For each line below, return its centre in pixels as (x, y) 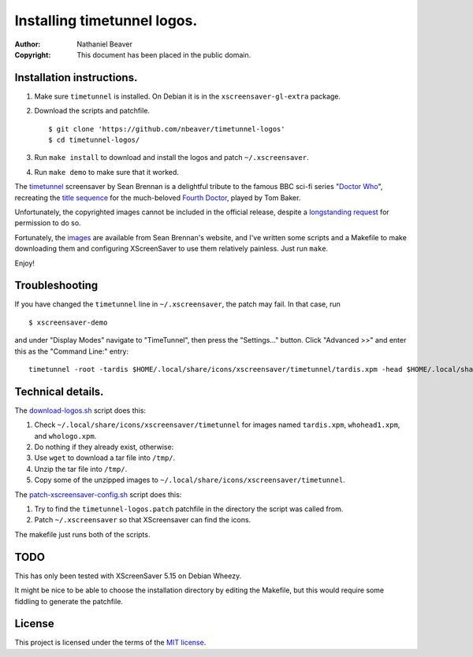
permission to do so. (48, 223)
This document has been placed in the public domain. (164, 54)
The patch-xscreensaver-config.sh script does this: (98, 494)
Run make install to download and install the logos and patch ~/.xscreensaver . (171, 158)
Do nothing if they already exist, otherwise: (104, 447)
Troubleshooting (56, 286)
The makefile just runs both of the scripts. (82, 534)
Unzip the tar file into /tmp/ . (81, 469)
